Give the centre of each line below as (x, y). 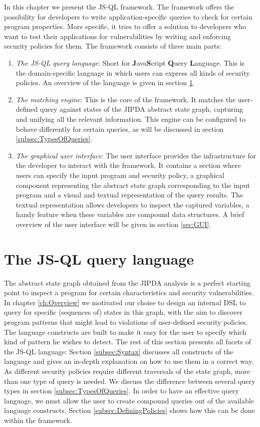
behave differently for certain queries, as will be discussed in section (120, 129)
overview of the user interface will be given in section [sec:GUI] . (113, 224)
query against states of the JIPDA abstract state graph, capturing (142, 109)
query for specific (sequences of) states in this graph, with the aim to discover (123, 312)
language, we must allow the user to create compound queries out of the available (129, 400)
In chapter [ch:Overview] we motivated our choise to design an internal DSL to (125, 302)
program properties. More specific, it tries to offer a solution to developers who (125, 26)
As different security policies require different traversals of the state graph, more (127, 371)
